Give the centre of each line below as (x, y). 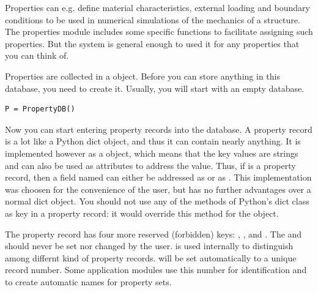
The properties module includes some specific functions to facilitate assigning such (159, 32)
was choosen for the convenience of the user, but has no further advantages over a (158, 189)
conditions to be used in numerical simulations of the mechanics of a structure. (153, 19)
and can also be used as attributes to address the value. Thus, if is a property (150, 165)
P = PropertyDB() (40, 109)
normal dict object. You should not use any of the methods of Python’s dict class (157, 201)
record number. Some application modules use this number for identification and (156, 270)
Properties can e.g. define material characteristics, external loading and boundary (157, 7)
